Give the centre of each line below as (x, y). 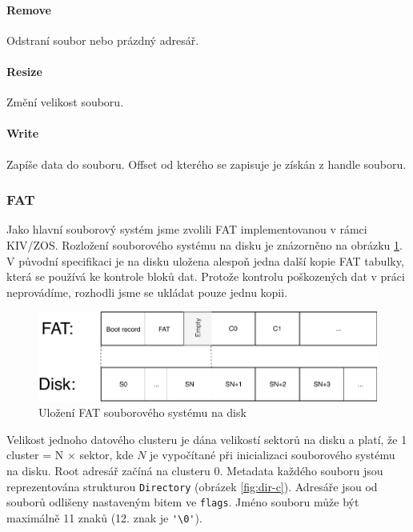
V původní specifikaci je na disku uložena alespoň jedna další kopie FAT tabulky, (205, 260)
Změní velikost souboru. (65, 102)
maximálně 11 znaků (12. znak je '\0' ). (104, 517)
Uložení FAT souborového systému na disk (142, 412)
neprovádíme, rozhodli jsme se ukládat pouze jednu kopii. (147, 292)
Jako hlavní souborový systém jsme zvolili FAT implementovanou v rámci (187, 229)
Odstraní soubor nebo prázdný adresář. (103, 40)
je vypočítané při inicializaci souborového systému (273, 455)
